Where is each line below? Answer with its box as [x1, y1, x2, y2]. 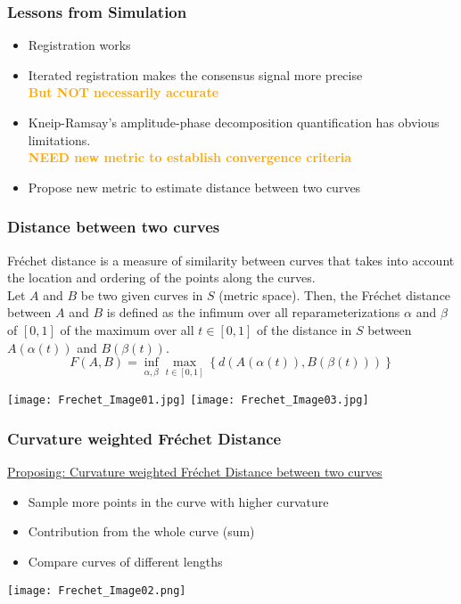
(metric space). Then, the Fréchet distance [218, 285, 451, 304]
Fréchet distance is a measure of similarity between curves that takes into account [7, 250, 455, 269]
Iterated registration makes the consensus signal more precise [28, 65, 363, 84]
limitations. [28, 130, 91, 149]
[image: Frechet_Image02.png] [7, 584, 186, 597]
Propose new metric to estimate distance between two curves [28, 177, 361, 196]
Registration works [28, 36, 131, 54]
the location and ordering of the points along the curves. [7, 268, 316, 287]
